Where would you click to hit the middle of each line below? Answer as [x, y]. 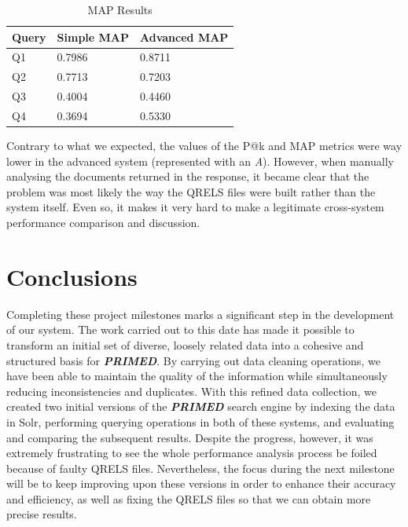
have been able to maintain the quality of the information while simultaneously [197, 376]
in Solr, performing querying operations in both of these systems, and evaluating [200, 421]
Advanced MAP [184, 37]
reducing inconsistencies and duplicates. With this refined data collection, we [192, 391]
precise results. [42, 514]
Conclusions [72, 276]
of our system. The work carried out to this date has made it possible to [180, 329]
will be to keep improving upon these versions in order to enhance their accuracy [201, 483]
